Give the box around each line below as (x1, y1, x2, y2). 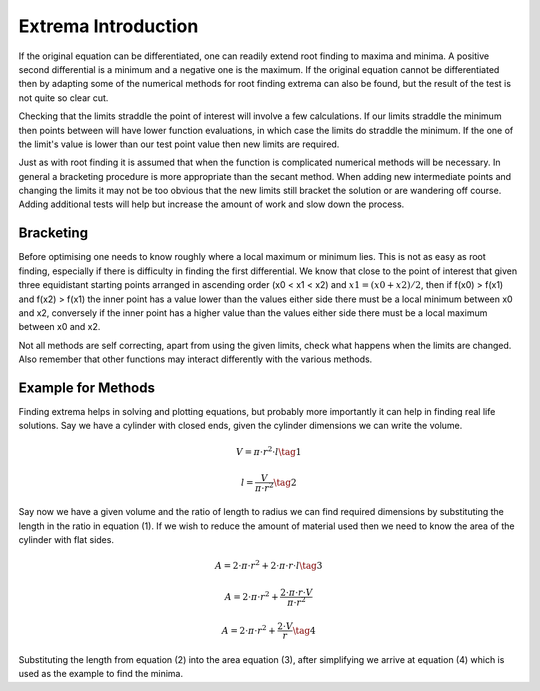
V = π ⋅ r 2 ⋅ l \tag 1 (235, 444, 302, 457)
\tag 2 (273, 476, 297, 488)
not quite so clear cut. (18, 91, 109, 104)
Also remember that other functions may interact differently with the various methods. (18, 353, 373, 365)
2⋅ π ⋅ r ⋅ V (280, 586, 314, 598)
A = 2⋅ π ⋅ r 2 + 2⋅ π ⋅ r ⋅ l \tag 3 (215, 558, 323, 572)
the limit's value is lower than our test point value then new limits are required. (18, 138, 340, 150)
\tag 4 (292, 625, 316, 636)
